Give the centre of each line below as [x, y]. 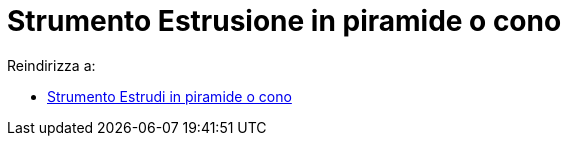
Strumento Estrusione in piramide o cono [284, 21]
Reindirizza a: [51, 65]
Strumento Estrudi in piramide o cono [169, 96]
